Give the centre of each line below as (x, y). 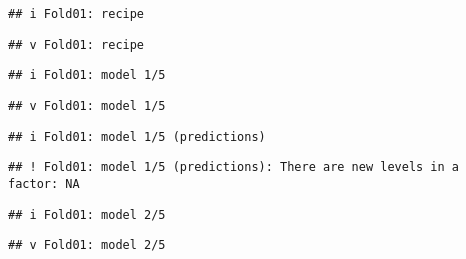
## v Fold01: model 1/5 (87, 105)
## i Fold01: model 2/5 (87, 214)
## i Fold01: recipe (76, 14)
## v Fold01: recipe (76, 44)
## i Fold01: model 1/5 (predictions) (137, 136)
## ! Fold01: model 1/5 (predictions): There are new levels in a (234, 167)
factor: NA (44, 183)
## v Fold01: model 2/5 (87, 245)
